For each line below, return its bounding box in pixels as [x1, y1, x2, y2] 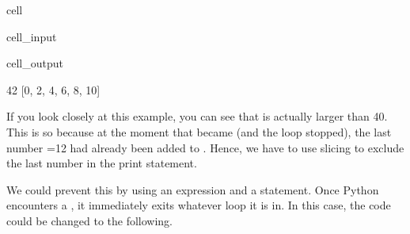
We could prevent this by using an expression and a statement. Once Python [6, 181, 379, 198]
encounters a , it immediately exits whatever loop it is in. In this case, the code [6, 197, 391, 213]
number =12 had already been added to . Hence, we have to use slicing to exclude [6, 139, 404, 155]
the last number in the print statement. [6, 155, 197, 171]
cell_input [6, 28, 57, 44]
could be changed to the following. [6, 212, 173, 228]
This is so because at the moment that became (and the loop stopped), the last [6, 123, 392, 140]
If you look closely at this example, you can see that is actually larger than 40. [6, 108, 388, 125]
